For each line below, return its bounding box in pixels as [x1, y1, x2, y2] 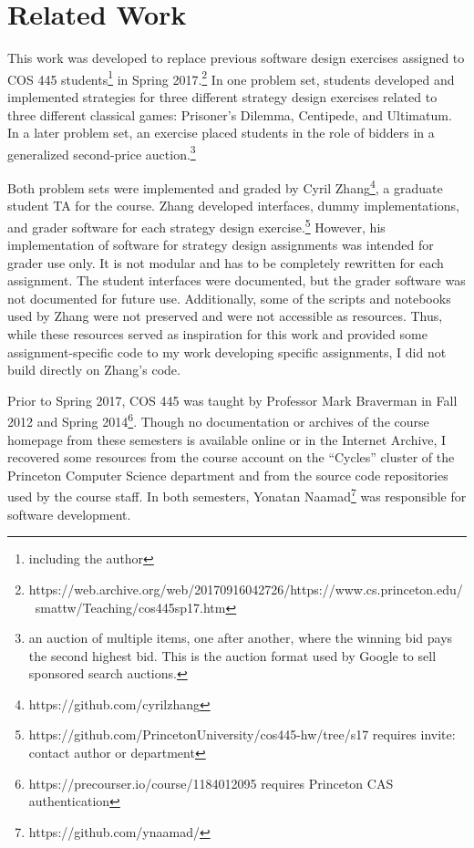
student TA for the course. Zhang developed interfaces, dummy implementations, [7, 196, 459, 215]
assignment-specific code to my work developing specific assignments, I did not [7, 342, 447, 361]
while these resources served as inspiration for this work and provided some [7, 325, 428, 344]
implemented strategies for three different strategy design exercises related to [7, 87, 438, 106]
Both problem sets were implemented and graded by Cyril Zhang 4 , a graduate [7, 176, 443, 197]
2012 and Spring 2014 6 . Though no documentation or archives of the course [7, 409, 429, 431]
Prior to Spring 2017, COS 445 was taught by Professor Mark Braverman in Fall [7, 390, 458, 409]
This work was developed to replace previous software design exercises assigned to [7, 48, 465, 67]
